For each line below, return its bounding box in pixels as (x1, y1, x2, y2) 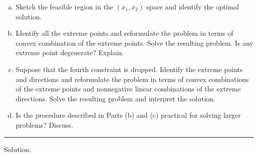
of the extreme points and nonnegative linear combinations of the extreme (15, 83, 241, 94)
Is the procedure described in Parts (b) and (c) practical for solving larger (15, 110, 241, 120)
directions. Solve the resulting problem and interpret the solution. (15, 93, 215, 103)
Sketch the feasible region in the (15, 1, 113, 11)
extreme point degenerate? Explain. (15, 47, 124, 58)
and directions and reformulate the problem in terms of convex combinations (15, 74, 249, 84)
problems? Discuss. (15, 119, 73, 130)
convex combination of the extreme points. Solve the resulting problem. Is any (15, 37, 254, 48)
